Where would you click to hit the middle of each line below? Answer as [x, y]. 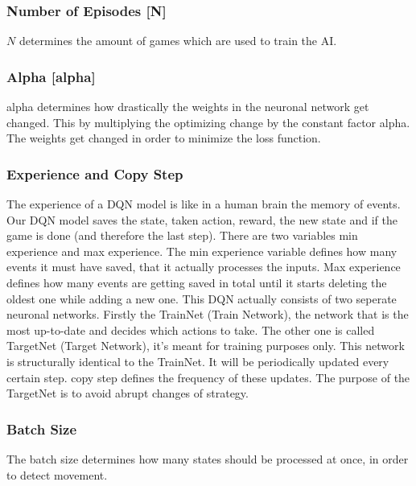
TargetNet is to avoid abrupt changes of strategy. [128, 393]
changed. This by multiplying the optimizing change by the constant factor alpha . [208, 122]
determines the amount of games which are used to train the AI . [178, 41]
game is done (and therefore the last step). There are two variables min [182, 235]
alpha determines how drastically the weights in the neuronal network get [188, 107]
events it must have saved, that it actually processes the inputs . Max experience [204, 267]
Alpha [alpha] [51, 76]
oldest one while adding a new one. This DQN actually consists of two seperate [202, 298]
